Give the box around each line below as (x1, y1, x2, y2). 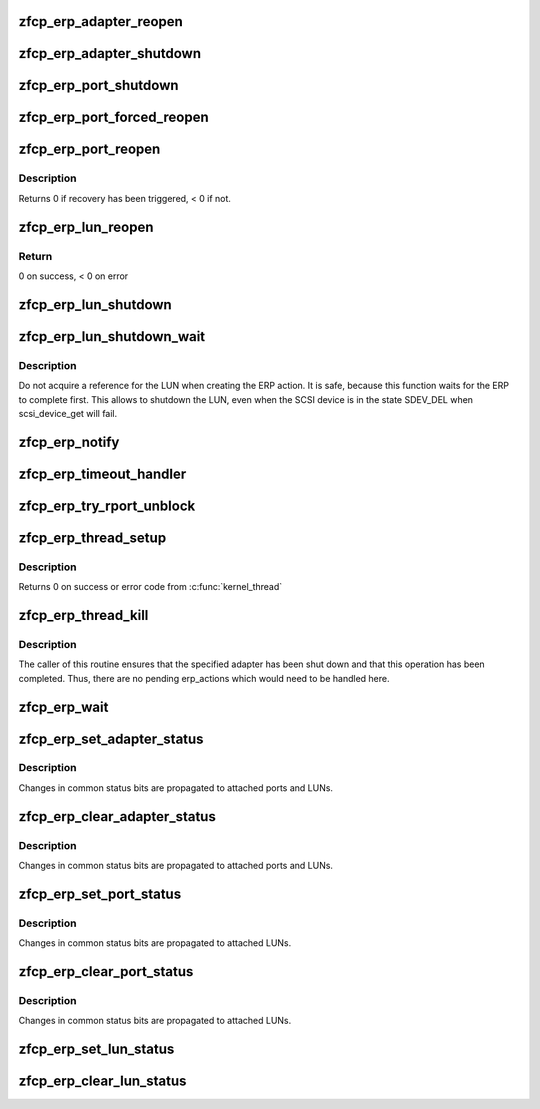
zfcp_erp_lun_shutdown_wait (18, 328, 206, 345)
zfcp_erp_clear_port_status (18, 963, 194, 980)
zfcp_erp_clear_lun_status (18, 1073, 187, 1090)
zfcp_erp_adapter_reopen (18, 13, 184, 30)
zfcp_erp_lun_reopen (18, 218, 154, 235)
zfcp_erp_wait (18, 698, 109, 715)
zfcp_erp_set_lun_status (18, 1041, 175, 1058)
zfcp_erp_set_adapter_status (18, 730, 204, 747)
